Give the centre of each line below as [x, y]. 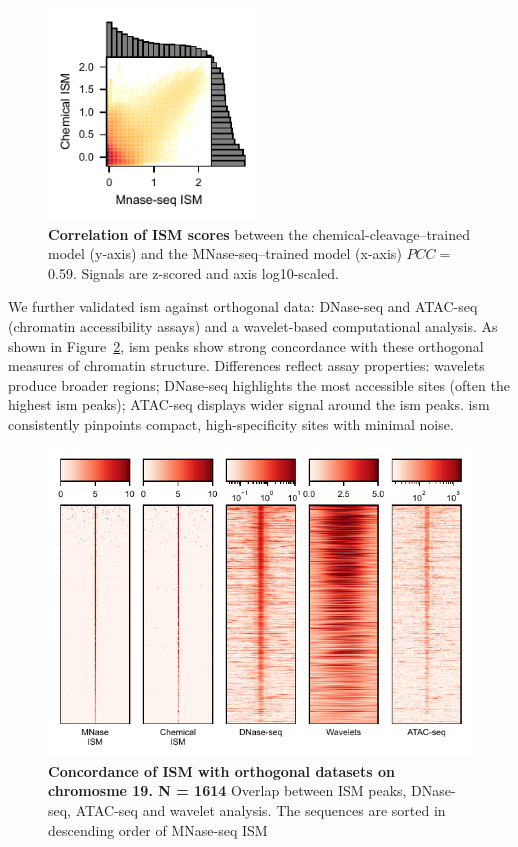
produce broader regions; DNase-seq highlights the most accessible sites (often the [259, 384]
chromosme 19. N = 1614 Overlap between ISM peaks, [227, 790]
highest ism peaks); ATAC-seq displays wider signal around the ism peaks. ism [249, 404]
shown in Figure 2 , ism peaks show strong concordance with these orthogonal [246, 345]
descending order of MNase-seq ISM [158, 829]
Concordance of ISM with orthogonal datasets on [221, 770]
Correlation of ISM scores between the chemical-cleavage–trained [259, 233]
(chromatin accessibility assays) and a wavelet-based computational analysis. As [253, 325]
